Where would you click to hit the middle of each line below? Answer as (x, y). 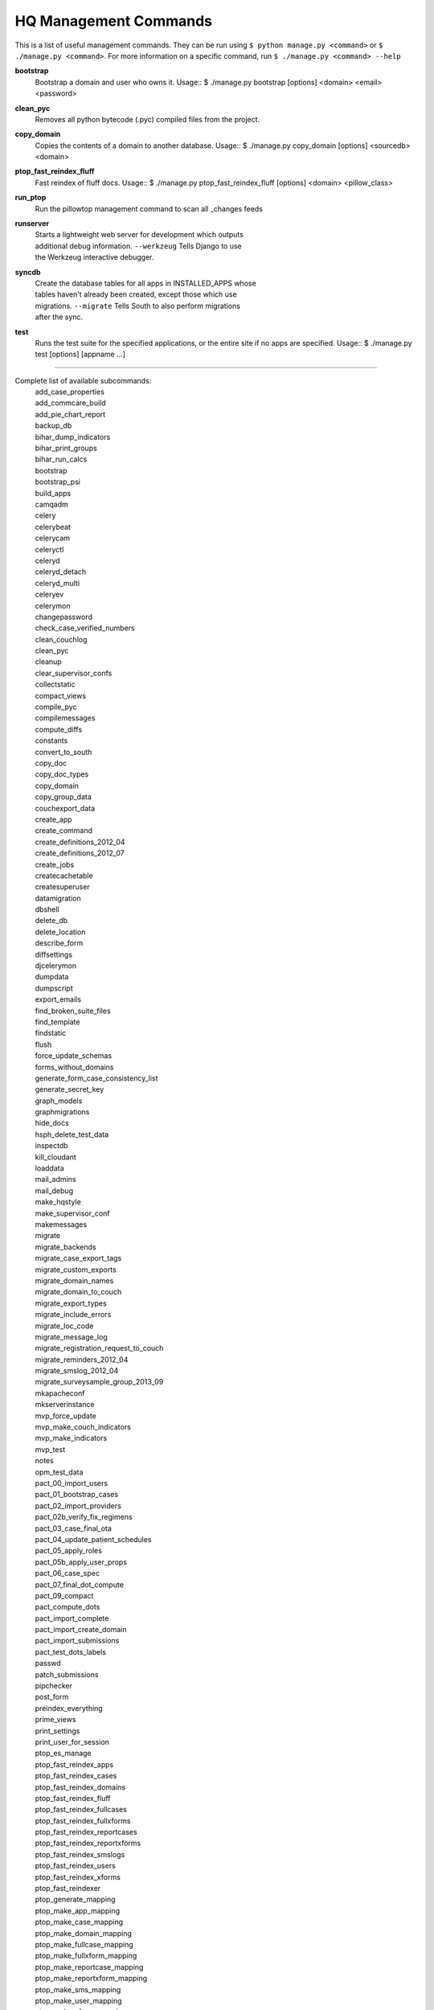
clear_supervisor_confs (74, 673)
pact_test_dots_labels (70, 1651)
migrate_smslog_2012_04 (77, 1371)
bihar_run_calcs (61, 459)
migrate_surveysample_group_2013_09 (99, 1382)
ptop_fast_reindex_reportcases (86, 1832)
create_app (53, 819)
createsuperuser (62, 887)
